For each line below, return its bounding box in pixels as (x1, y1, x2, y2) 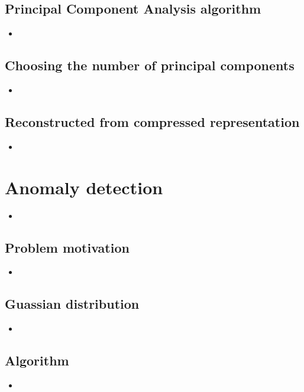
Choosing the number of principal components (5, 56, 295, 74)
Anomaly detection (5, 175, 163, 199)
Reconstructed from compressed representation (5, 112, 300, 130)
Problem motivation (5, 238, 130, 256)
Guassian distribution (5, 295, 140, 313)
